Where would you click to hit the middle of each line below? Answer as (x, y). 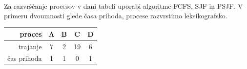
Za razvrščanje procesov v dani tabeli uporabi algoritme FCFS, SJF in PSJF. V (123, 6)
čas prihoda (25, 58)
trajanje (30, 46)
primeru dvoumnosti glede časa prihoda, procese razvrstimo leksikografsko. (116, 15)
